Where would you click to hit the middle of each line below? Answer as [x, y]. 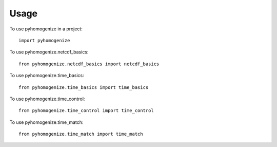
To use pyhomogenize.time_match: [46, 122]
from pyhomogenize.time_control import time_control [86, 111]
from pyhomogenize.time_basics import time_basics [84, 87]
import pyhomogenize [44, 40]
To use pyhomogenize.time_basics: [47, 76]
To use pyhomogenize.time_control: [47, 99]
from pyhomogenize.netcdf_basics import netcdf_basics [89, 64]
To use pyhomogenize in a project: [46, 29]
